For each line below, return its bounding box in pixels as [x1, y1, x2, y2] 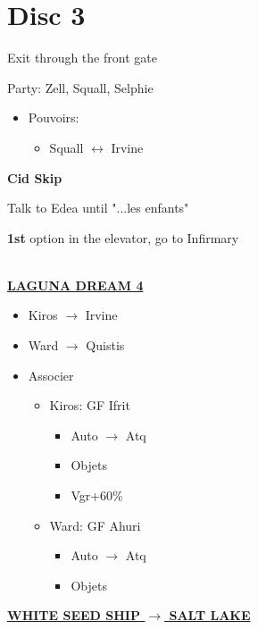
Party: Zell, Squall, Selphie [7, 78, 154, 96]
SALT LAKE [169, 606, 251, 625]
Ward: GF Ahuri [49, 516, 141, 534]
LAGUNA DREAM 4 [7, 275, 144, 294]
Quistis [86, 336, 125, 355]
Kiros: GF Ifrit [49, 396, 130, 415]
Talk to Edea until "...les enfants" [7, 198, 189, 217]
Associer [28, 365, 74, 384]
